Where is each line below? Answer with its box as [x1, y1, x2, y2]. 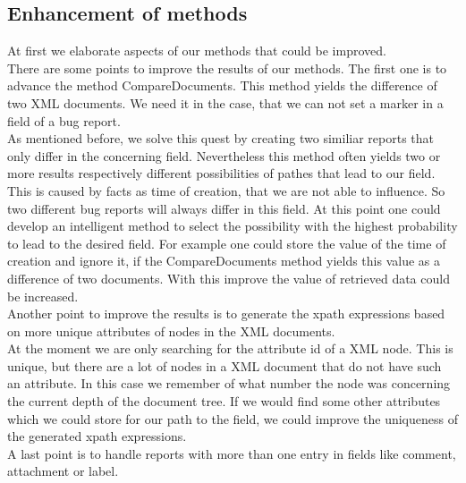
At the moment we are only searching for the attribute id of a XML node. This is [7, 339, 453, 358]
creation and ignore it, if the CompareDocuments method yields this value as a [7, 251, 440, 270]
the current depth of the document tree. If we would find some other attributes [7, 392, 441, 411]
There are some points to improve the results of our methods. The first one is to [7, 58, 447, 77]
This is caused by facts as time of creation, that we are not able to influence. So [7, 181, 445, 199]
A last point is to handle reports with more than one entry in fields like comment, [7, 444, 456, 462]
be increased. [7, 286, 79, 305]
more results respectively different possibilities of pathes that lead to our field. [7, 164, 436, 182]
